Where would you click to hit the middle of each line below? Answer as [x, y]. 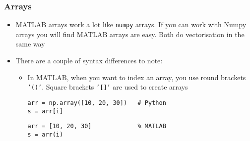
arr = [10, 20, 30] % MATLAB [97, 126]
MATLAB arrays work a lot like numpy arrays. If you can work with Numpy [131, 24]
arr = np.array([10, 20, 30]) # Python [97, 103]
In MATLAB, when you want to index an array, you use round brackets [137, 77]
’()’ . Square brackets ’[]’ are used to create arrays [108, 87]
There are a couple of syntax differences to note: [89, 61]
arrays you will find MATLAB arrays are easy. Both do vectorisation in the [130, 34]
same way [30, 44]
